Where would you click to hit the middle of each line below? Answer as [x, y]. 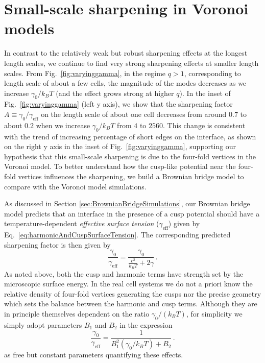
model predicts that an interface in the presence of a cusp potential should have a [132, 213]
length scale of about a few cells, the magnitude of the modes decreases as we [125, 83]
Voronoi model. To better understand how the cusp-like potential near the [120, 166]
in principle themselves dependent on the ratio [77, 314]
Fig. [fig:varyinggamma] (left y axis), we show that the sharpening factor [118, 104]
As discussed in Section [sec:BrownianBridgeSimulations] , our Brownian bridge [127, 203]
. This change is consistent [204, 125]
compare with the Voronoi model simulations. [75, 186]
